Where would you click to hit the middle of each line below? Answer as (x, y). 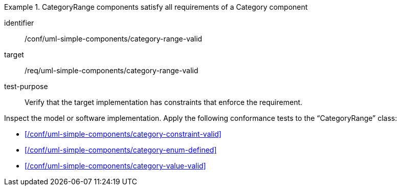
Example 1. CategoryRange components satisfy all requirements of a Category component (156, 7)
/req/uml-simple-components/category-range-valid (112, 70)
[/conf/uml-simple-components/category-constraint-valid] (123, 134)
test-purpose (26, 86)
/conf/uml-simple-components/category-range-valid (114, 39)
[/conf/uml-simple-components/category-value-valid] (115, 166)
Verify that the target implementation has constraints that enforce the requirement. (164, 102)
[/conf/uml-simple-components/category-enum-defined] (121, 150)
